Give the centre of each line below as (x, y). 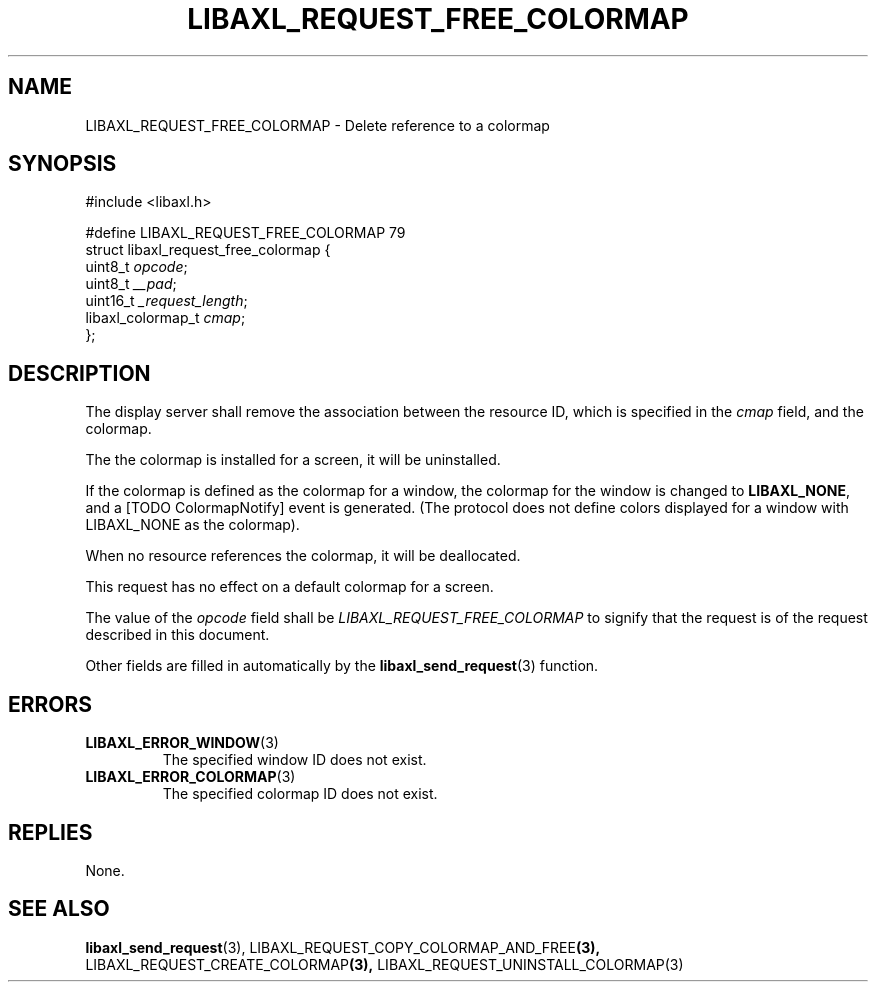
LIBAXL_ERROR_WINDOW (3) (182, 743)
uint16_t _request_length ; (166, 301)
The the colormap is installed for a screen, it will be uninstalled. (293, 460)
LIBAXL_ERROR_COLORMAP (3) (190, 777)
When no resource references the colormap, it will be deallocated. (303, 556)
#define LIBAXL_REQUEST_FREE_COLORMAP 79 (245, 233)
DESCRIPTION (79, 373)
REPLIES (50, 832)
